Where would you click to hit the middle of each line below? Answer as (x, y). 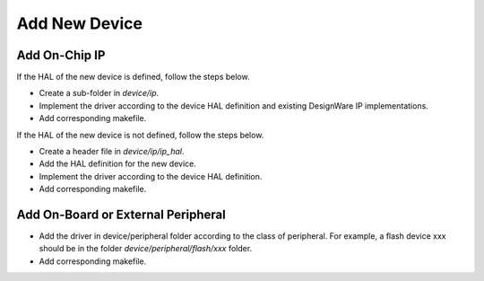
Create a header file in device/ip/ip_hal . (112, 152)
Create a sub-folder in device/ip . (99, 93)
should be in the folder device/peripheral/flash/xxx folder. (146, 249)
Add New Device (80, 23)
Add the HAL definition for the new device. (117, 164)
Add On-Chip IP (61, 55)
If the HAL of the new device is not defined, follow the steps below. (140, 135)
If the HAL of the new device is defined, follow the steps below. (133, 77)
